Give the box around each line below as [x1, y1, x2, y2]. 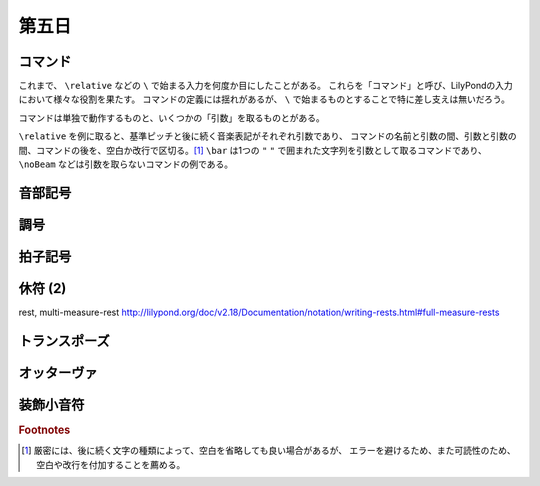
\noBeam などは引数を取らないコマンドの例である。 [18, 158, 234, 170]
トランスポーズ [18, 332, 110, 349]
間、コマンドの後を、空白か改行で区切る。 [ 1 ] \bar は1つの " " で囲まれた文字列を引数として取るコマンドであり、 [18, 144, 487, 156]
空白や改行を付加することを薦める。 [36, 458, 186, 470]
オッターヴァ [18, 364, 98, 381]
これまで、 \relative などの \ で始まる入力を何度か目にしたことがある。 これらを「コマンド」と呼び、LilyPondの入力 [18, 80, 514, 92]
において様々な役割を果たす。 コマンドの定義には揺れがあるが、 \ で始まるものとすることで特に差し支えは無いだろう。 [18, 93, 510, 105]
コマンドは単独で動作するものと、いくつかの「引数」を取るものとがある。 [18, 111, 325, 124]
